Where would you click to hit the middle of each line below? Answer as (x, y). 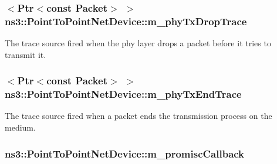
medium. (20, 127)
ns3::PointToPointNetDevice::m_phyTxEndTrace (123, 94)
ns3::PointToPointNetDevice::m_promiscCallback (125, 153)
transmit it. (26, 54)
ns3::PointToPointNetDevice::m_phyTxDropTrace (126, 21)
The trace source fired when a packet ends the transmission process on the (138, 116)
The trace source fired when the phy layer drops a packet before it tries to (138, 43)
